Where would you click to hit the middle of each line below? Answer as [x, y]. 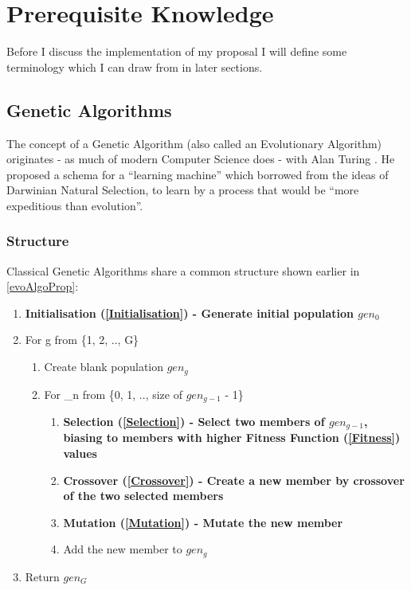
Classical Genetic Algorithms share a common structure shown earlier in [183, 270]
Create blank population [104, 367]
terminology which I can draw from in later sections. [135, 66]
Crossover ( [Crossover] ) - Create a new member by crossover [234, 480]
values [80, 453]
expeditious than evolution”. [75, 205]
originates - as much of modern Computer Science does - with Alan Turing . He [201, 159]
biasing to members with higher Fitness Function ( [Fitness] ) [232, 438]
